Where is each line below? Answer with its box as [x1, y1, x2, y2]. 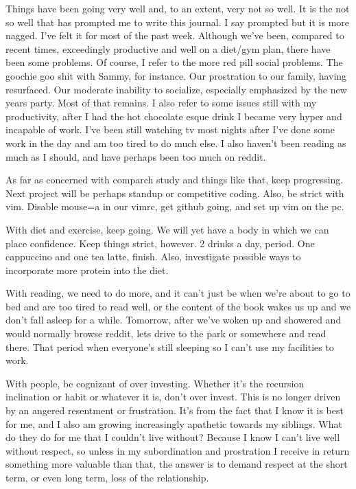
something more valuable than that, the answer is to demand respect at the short [5, 457, 348, 471]
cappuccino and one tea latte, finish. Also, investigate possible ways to [5, 249, 301, 264]
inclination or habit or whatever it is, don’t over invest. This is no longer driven [5, 389, 341, 404]
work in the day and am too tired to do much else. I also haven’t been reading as [5, 135, 346, 150]
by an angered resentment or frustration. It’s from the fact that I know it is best [5, 403, 344, 418]
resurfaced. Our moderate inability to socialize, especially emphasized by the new [5, 82, 347, 96]
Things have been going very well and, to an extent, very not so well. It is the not [5, 1, 350, 15]
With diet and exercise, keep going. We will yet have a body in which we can [5, 222, 329, 236]
